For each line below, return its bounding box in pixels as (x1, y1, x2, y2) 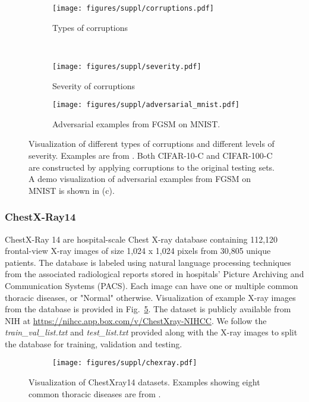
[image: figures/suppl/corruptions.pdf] (52, 4, 215, 12)
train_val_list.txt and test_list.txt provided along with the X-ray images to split (5, 326, 298, 338)
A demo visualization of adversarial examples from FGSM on (29, 172, 251, 185)
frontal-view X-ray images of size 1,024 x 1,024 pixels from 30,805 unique (5, 244, 271, 257)
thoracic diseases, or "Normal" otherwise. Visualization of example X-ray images (5, 291, 296, 303)
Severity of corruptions (52, 79, 135, 92)
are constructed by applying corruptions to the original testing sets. (29, 161, 275, 173)
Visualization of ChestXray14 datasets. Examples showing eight (29, 376, 260, 388)
